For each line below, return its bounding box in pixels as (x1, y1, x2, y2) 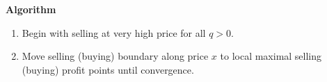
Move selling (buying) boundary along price (22, 49, 209, 63)
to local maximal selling (220, 49, 322, 63)
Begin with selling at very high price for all (22, 25, 206, 40)
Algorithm (6, 2, 56, 16)
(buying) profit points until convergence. (22, 62, 194, 76)
